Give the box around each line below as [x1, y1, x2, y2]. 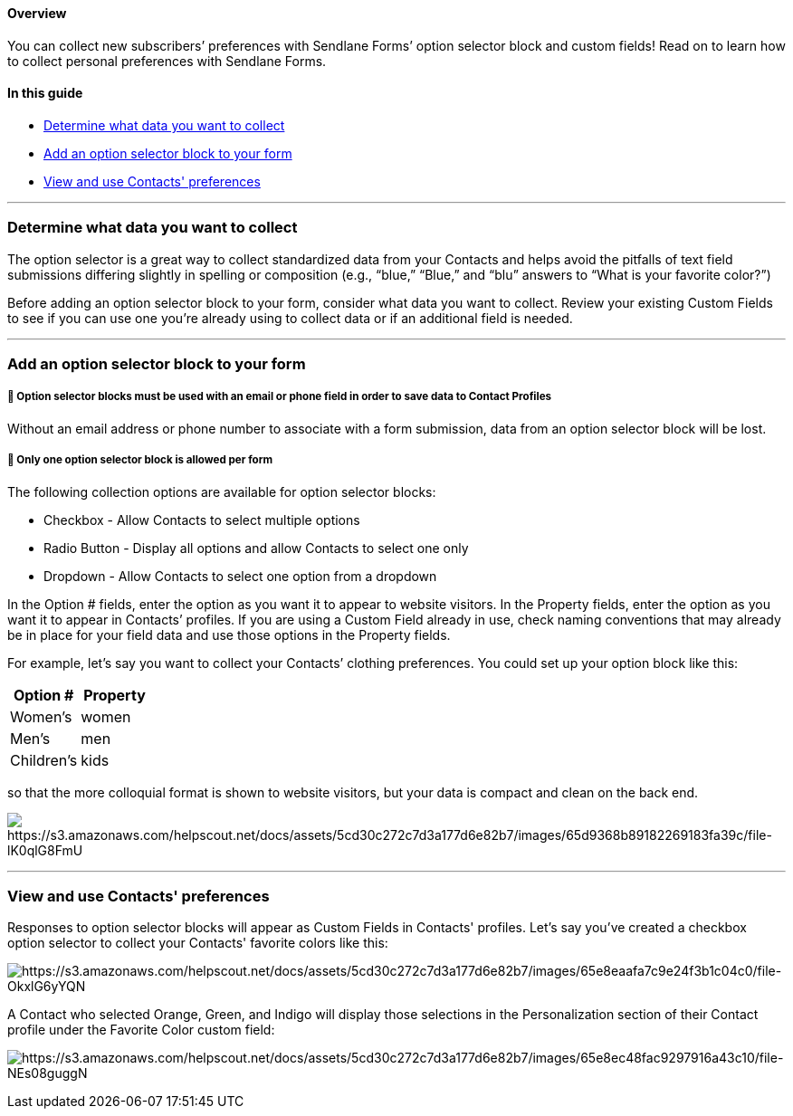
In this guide [7, 85, 83, 101]
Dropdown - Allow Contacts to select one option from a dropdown [43, 568, 437, 584]
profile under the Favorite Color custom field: [7, 1022, 275, 1038]
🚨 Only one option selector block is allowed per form [7, 453, 273, 467]
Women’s [10, 707, 72, 726]
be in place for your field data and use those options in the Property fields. [7, 626, 451, 643]
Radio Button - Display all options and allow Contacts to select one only [43, 539, 469, 556]
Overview [7, 5, 67, 21]
